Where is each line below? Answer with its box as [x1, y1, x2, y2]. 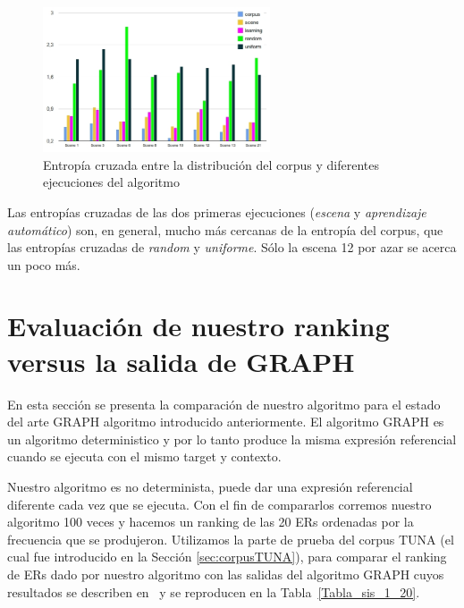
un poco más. [7, 255, 80, 274]
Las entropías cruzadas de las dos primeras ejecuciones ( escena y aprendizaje [7, 202, 426, 221]
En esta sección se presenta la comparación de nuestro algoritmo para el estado [7, 394, 441, 413]
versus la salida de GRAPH [7, 342, 355, 379]
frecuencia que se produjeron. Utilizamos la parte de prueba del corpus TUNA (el [7, 529, 454, 548]
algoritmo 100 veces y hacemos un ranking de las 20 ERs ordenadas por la [7, 512, 414, 531]
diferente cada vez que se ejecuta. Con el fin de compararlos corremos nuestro [7, 494, 432, 513]
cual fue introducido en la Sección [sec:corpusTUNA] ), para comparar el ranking [7, 547, 447, 566]
